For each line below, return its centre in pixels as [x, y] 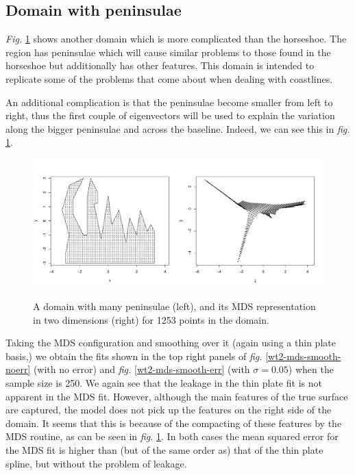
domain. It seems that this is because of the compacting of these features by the [174, 423]
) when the [311, 369]
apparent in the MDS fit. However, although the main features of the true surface [177, 396]
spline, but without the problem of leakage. [96, 463]
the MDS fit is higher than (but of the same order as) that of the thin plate [164, 450]
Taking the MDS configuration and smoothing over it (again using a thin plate [171, 343]
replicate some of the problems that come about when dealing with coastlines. [169, 78]
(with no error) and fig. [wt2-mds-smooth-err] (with [142, 369]
